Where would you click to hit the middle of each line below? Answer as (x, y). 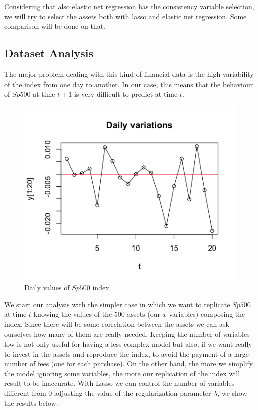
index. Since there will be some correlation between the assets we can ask (117, 324)
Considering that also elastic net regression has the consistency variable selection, (129, 6)
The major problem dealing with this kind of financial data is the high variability (129, 74)
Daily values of (47, 287)
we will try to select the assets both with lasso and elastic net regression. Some (125, 16)
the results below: (31, 403)
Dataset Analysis (49, 53)
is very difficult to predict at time (126, 94)
